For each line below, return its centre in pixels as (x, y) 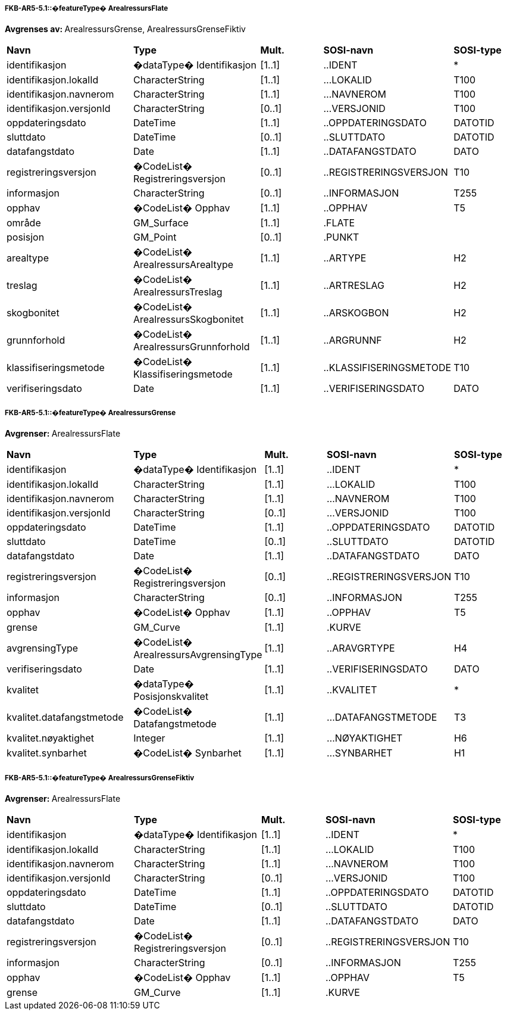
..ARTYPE (345, 258)
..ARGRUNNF (353, 340)
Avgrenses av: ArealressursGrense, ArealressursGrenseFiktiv (125, 29)
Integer (149, 738)
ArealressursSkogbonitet (189, 320)
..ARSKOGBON (356, 313)
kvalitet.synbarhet (47, 753)
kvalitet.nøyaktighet (51, 738)
